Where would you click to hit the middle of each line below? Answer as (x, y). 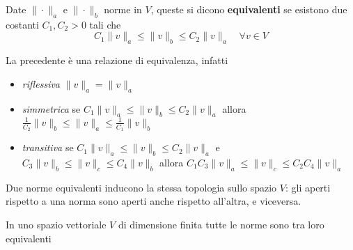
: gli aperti (308, 187)
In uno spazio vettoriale (56, 224)
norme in (123, 9)
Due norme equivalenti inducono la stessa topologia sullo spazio (141, 187)
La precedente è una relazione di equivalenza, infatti (117, 60)
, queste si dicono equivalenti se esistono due (249, 9)
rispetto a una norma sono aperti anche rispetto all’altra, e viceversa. (154, 201)
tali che (105, 24)
